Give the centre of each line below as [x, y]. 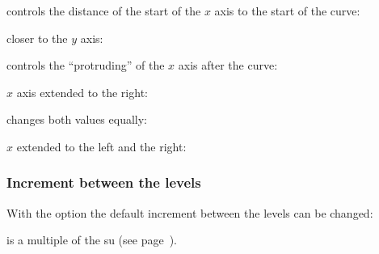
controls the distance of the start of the [104, 11]
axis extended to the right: [82, 92]
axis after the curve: [228, 65]
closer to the [37, 38]
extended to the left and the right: [101, 146]
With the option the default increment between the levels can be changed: [190, 212]
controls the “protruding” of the [86, 65]
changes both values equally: [77, 119]
